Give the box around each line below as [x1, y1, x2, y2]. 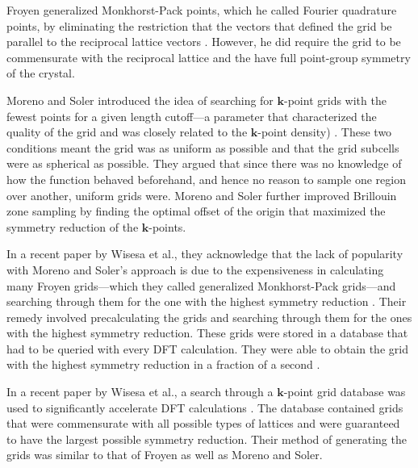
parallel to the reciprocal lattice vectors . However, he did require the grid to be [6, 33, 401, 50]
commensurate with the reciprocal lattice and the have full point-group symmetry [6, 48, 411, 65]
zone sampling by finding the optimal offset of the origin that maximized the [6, 203, 386, 219]
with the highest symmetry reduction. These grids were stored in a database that [6, 324, 408, 341]
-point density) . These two [257, 123, 392, 140]
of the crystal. [6, 65, 75, 81]
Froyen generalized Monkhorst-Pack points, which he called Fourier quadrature [6, 2, 397, 18]
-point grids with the [284, 91, 387, 108]
